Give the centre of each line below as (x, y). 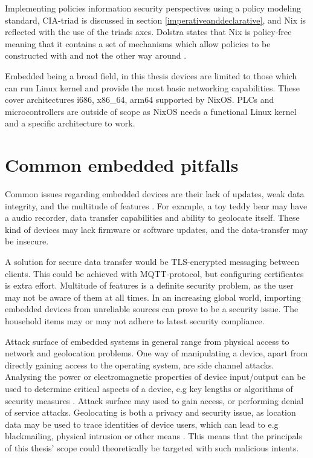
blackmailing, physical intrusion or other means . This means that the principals (153, 436)
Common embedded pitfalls (122, 165)
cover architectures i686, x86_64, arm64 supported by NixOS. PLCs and (140, 100)
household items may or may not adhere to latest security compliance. (135, 321)
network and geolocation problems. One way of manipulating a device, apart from (156, 353)
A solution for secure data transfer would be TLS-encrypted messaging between (152, 262)
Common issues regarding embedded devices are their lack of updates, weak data (155, 194)
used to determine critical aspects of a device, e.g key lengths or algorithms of (149, 388)
